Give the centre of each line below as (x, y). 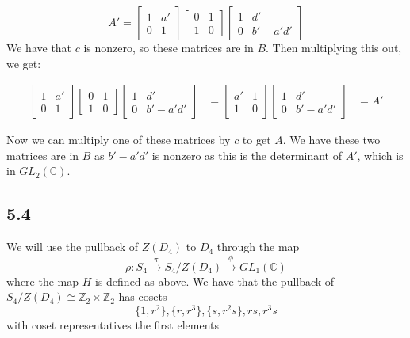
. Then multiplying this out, (334, 47)
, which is (380, 155)
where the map (43, 281)
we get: (24, 63)
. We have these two (331, 140)
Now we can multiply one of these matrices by (119, 140)
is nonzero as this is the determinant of (247, 155)
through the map (258, 247)
